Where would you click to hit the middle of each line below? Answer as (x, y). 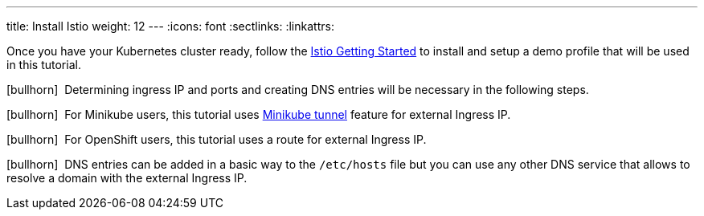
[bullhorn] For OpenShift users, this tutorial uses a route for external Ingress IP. (217, 139)
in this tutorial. (44, 65)
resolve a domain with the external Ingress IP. (127, 178)
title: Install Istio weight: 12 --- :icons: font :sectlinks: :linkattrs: (170, 26)
